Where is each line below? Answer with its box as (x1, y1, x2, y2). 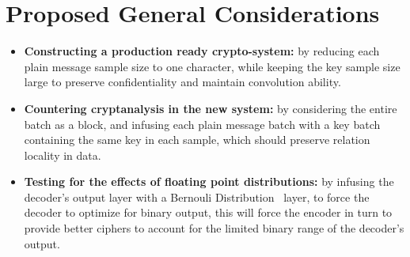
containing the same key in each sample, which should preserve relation (24, 131, 370, 148)
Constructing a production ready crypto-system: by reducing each (24, 43, 380, 59)
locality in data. (24, 146, 101, 163)
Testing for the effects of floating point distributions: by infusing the (24, 173, 394, 190)
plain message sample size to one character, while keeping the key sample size (24, 58, 401, 74)
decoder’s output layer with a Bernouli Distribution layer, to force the (24, 188, 370, 205)
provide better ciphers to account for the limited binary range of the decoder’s (24, 220, 404, 236)
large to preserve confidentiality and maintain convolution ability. (24, 74, 341, 90)
